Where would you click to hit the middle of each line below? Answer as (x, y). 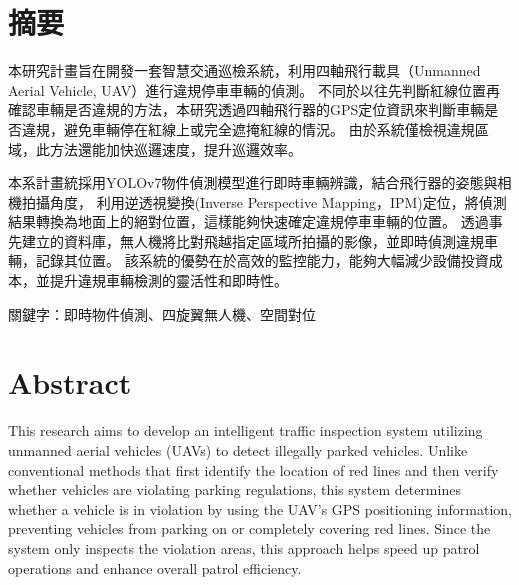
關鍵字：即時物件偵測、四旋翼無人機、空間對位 (162, 313)
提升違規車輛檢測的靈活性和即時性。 (168, 280)
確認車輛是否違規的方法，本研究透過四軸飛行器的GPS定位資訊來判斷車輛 (246, 109)
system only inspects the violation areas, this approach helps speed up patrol (244, 547)
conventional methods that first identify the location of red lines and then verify (253, 469)
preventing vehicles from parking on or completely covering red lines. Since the (249, 528)
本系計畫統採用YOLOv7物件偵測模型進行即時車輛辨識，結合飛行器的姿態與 (253, 182)
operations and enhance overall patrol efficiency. (155, 567)
